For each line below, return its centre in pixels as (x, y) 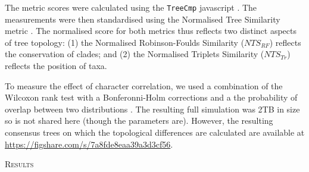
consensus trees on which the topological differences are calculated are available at (155, 132)
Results (19, 164)
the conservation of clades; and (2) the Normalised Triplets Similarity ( (135, 54)
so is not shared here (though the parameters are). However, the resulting (139, 121)
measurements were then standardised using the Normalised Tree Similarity (143, 19)
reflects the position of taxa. (56, 66)
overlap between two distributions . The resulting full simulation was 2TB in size (152, 109)
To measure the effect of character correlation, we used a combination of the (144, 85)
